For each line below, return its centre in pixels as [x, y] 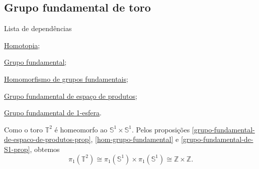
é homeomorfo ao [81, 129]
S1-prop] [17, 149]
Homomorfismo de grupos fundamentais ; [66, 78]
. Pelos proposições [161, 129]
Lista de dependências [38, 28]
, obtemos [45, 149]
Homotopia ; [22, 45]
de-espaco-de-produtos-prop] [48, 139]
